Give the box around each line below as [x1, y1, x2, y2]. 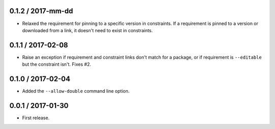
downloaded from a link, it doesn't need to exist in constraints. [22, 27, 153, 33]
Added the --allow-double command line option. [22, 88, 130, 94]
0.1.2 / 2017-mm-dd [9, 7, 73, 15]
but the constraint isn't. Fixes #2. [22, 61, 91, 67]
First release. [22, 115, 50, 121]
